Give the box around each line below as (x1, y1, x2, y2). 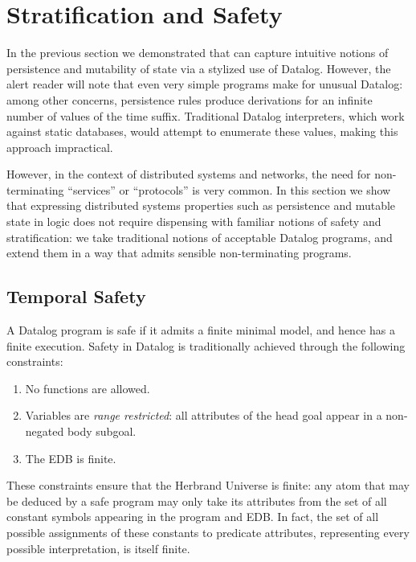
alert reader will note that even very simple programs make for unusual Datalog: (6, 76, 403, 92)
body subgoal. (67, 423, 137, 440)
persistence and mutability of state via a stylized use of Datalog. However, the (6, 59, 391, 76)
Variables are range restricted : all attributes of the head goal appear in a (25, 407, 382, 424)
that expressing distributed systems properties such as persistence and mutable (6, 197, 396, 214)
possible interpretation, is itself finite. (6, 539, 190, 556)
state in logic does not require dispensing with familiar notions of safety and (6, 213, 381, 230)
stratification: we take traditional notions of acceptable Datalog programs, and (6, 228, 393, 245)
